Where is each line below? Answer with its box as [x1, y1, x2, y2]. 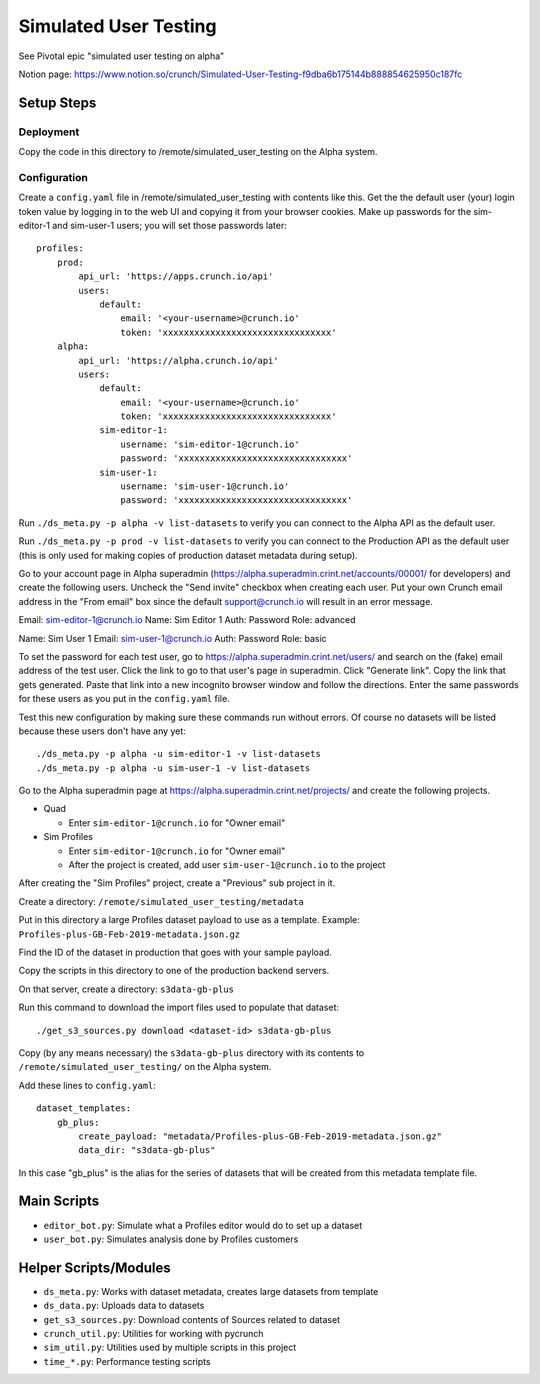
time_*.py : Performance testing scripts [43, 1355, 211, 1367]
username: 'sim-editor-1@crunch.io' [120, 438, 300, 450]
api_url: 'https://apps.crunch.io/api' [78, 271, 274, 282]
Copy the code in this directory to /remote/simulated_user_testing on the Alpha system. [18, 146, 378, 158]
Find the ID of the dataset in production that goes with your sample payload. [18, 946, 332, 958]
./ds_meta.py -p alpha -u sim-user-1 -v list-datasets [36, 762, 311, 774]
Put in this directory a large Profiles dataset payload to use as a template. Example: [18, 914, 360, 926]
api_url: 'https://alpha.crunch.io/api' [78, 355, 279, 366]
